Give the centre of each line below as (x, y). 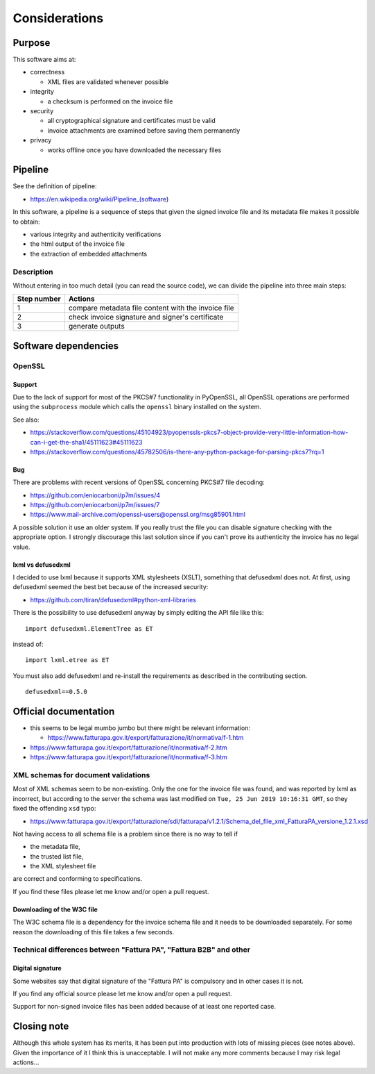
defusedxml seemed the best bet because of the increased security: (111, 587)
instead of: (28, 644)
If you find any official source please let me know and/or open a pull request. (122, 994)
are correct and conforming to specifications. (77, 879)
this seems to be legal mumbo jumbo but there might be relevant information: (140, 728)
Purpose (32, 43)
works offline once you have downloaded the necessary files (134, 150)
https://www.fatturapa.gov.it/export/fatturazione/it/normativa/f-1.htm (146, 738)
